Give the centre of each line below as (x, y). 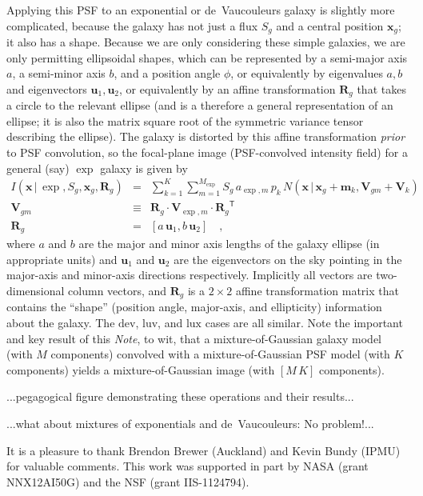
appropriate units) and (62, 259)
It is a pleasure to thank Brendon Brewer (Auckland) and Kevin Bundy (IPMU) (204, 450)
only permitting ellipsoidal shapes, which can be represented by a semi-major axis (207, 57)
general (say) (38, 168)
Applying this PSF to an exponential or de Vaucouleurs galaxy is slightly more (201, 10)
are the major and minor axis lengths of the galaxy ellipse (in (229, 244)
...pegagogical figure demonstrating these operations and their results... (180, 396)
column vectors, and (118, 291)
